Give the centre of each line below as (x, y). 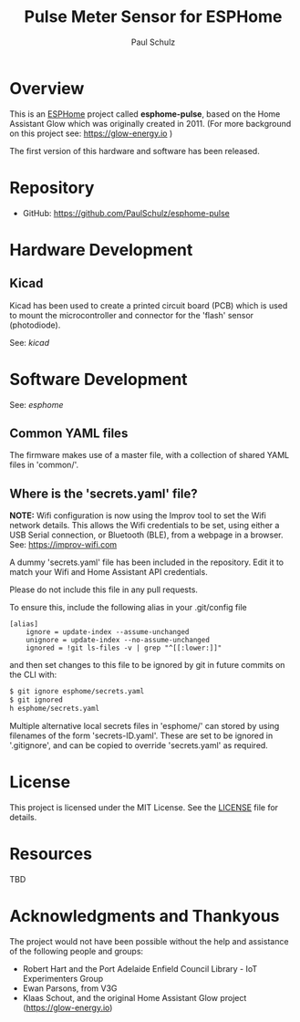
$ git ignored (36, 700)
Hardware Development (101, 250)
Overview (47, 88)
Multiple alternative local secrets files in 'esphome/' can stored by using (145, 725)
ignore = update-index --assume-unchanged (108, 632)
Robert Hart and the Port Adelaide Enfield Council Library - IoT (140, 968)
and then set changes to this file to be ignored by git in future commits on (147, 665)
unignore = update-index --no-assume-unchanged (118, 641)
